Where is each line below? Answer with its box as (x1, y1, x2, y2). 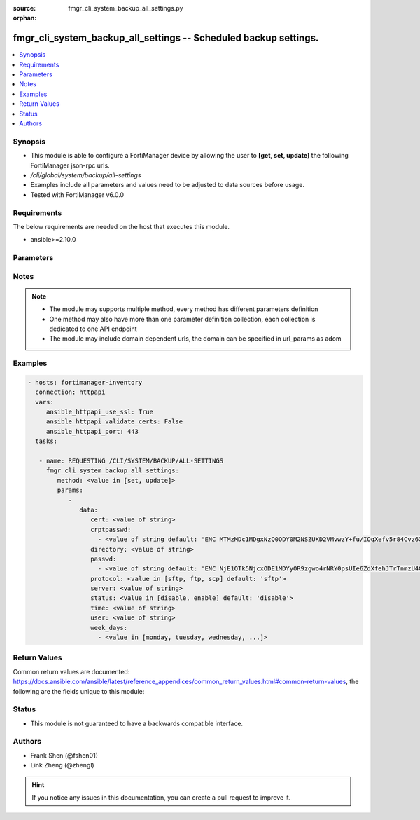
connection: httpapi (35, 388, 106, 396)
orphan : (13, 14, 37, 22)
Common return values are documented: (13, 667, 130, 676)
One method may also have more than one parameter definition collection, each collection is (49, 315, 316, 323)
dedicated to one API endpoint (49, 324, 137, 333)
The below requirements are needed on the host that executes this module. (13, 222, 230, 231)
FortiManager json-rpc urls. (30, 161, 110, 170)
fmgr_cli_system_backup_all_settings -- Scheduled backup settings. (13, 32, 319, 44)
